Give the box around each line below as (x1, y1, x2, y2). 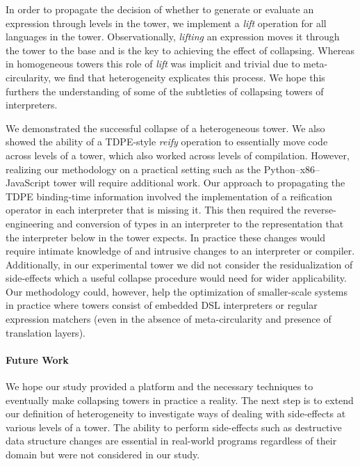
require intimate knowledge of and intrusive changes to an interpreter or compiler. (6, 243, 355, 258)
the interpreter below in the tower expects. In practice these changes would (6, 230, 326, 244)
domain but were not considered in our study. (6, 447, 200, 462)
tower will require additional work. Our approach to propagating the (53, 175, 345, 190)
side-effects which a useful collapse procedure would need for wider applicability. (6, 271, 347, 285)
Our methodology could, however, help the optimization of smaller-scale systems (6, 284, 348, 298)
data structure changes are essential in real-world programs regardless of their (6, 433, 337, 448)
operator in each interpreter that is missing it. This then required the (6, 202, 301, 217)
